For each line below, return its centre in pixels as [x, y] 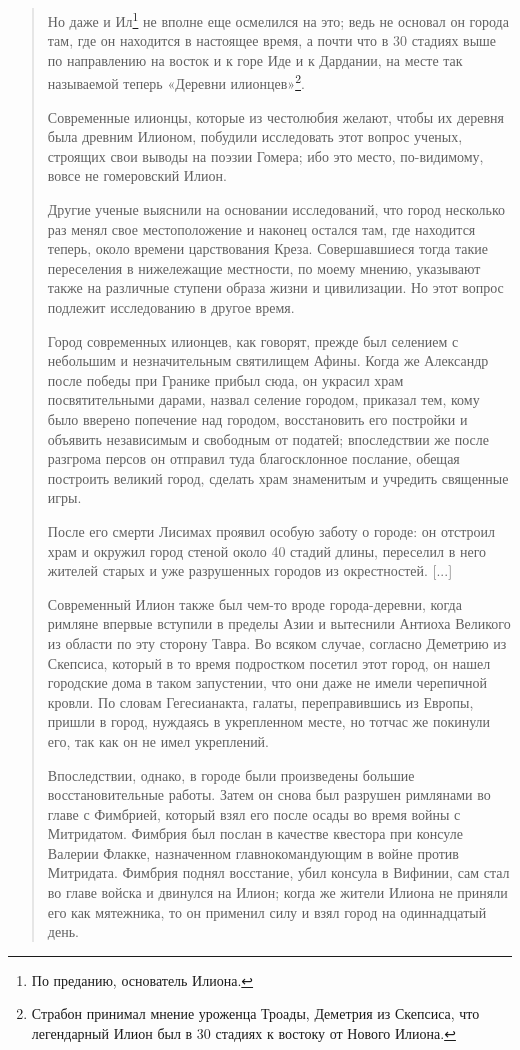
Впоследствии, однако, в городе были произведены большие [231, 774]
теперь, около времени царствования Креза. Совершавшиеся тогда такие [267, 248]
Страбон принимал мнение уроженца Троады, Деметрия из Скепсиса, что [255, 1013]
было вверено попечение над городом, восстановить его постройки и [257, 419]
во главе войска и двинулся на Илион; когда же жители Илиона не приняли [277, 892]
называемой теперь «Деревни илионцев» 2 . [176, 82]
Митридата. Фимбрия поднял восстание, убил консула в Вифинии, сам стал [278, 872]
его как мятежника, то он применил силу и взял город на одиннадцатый [267, 911]
